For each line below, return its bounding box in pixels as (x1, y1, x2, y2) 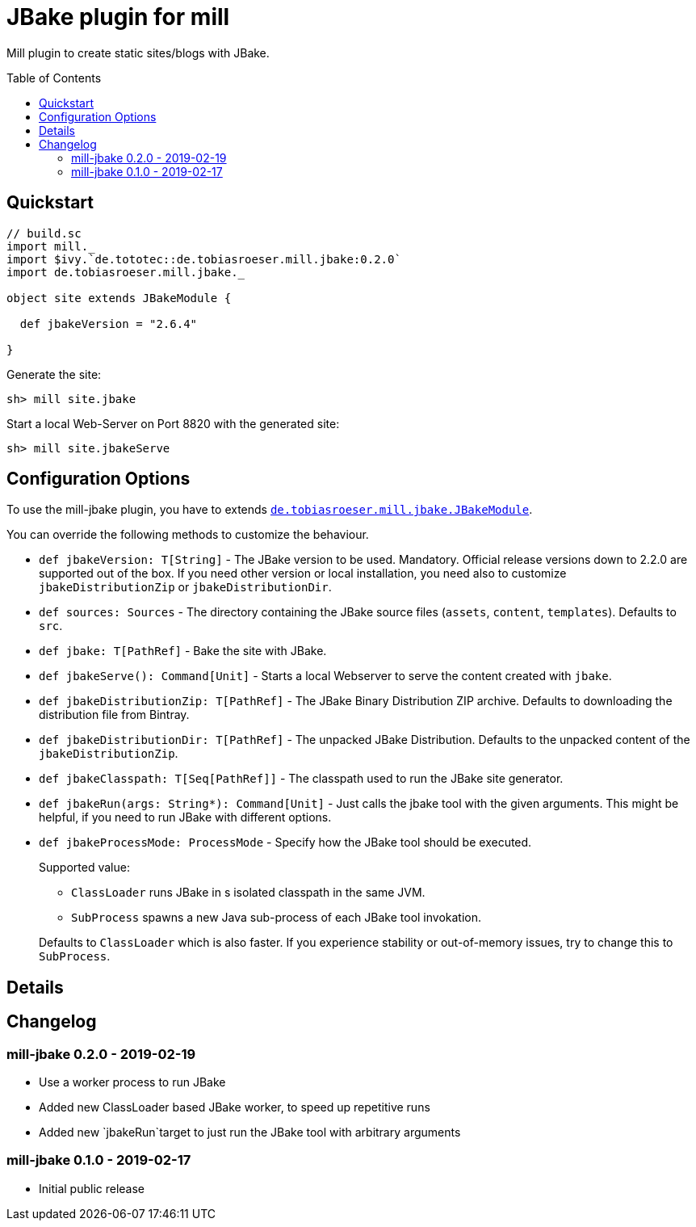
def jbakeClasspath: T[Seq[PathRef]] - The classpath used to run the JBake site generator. (39, 771, 564, 786)
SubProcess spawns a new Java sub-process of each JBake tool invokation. (71, 910, 482, 925)
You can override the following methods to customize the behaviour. (6, 527, 369, 542)
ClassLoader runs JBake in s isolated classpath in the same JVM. (71, 885, 426, 900)
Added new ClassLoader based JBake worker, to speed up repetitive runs (39, 1100, 430, 1115)
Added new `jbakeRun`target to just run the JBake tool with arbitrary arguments (39, 1125, 461, 1140)
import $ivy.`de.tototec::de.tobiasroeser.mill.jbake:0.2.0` (6, 252, 401, 266)
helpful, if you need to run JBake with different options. (39, 810, 332, 825)
